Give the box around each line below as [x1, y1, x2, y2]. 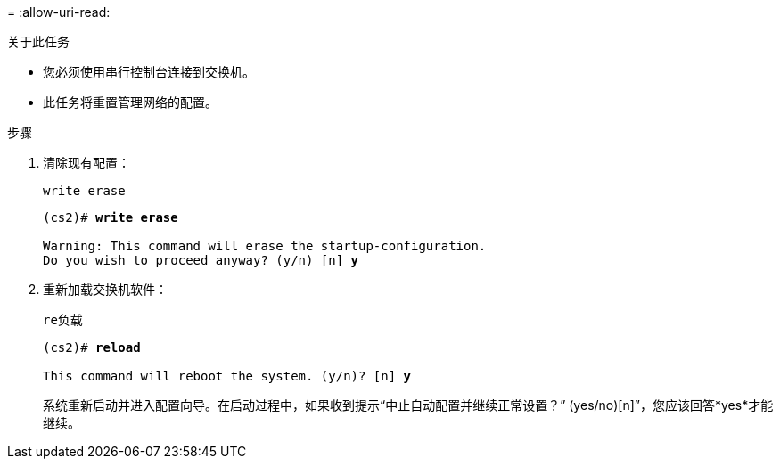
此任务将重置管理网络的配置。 [43, 94, 218, 110]
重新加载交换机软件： [43, 282, 168, 297]
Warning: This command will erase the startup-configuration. [43, 239, 487, 253]
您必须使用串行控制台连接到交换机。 [43, 64, 255, 79]
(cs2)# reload [43, 340, 141, 355]
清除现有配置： [43, 155, 130, 170]
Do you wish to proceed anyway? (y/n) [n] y [43, 253, 359, 267]
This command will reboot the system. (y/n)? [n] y [43, 369, 412, 383]
